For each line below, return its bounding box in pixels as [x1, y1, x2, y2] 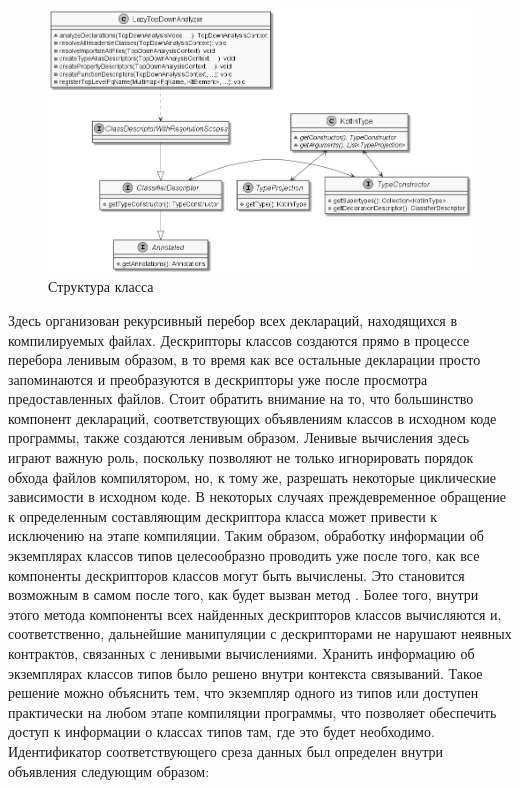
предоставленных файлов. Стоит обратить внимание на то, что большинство [8, 388, 474, 409]
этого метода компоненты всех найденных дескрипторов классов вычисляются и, [8, 603, 502, 624]
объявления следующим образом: [8, 760, 210, 781]
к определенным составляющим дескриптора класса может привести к [8, 505, 438, 526]
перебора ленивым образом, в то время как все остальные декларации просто [8, 349, 481, 370]
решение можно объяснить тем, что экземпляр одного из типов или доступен [8, 682, 479, 703]
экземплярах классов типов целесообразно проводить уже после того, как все [8, 545, 480, 566]
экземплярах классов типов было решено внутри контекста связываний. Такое [8, 662, 483, 683]
